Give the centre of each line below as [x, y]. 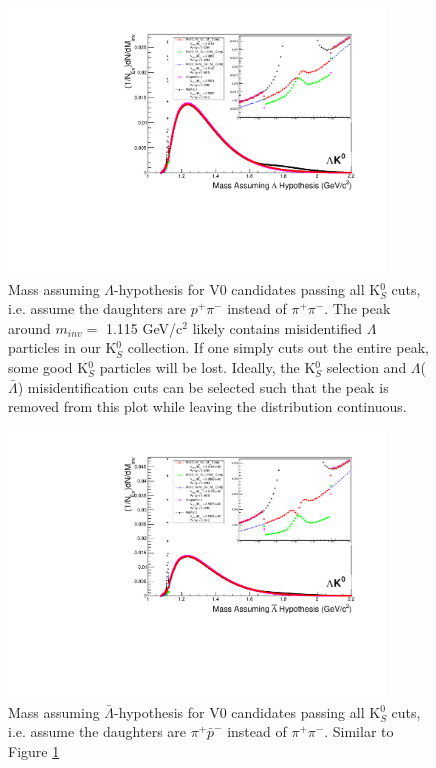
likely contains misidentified [277, 327]
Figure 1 [34, 750]
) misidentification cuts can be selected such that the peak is [203, 386]
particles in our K [62, 347]
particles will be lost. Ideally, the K [207, 367]
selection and [366, 367]
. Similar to [359, 731]
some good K [48, 367]
